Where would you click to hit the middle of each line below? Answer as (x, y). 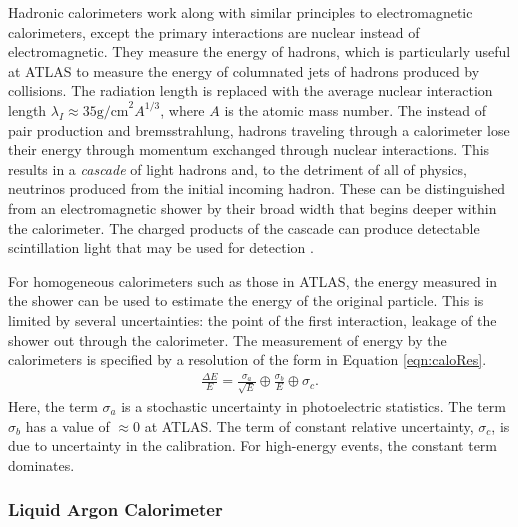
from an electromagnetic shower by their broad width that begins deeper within (252, 207)
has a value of (67, 425)
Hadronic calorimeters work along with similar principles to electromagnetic (240, 12)
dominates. (41, 464)
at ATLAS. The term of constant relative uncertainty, (309, 425)
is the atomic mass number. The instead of (355, 109)
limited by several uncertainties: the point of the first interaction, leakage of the (252, 319)
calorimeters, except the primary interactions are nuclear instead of (214, 31)
